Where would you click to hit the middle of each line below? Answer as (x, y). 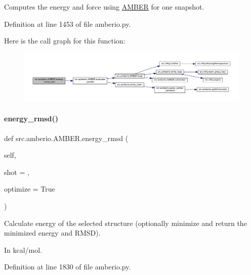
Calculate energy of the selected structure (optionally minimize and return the (126, 223)
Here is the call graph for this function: (65, 41)
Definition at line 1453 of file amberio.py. (68, 24)
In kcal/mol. (23, 249)
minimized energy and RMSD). (52, 233)
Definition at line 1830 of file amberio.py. (68, 267)
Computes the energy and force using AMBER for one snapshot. (104, 7)
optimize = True (30, 189)
